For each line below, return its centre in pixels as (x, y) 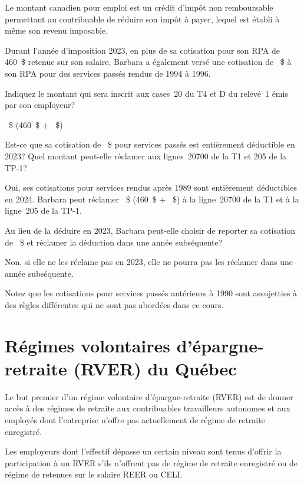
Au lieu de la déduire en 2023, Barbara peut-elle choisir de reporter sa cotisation (150, 230)
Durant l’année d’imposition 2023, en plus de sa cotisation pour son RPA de (142, 50)
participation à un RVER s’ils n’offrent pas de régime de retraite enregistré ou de (151, 462)
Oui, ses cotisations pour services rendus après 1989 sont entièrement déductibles (151, 187)
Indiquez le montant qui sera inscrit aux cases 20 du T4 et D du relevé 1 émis (146, 93)
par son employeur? (40, 105)
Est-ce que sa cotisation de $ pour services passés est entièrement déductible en (150, 144)
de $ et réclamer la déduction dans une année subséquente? (114, 242)
